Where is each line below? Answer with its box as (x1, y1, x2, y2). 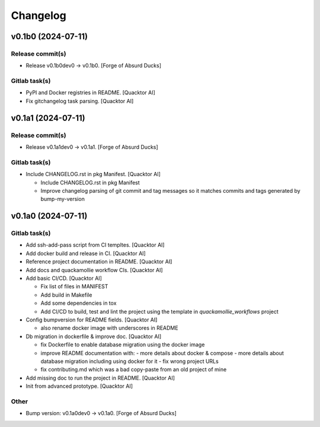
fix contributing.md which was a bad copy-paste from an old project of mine (40, 366, 227, 373)
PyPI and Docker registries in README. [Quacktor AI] (25, 89, 155, 96)
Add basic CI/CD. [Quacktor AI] (25, 275, 102, 282)
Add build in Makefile (40, 291, 92, 298)
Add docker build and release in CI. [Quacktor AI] (25, 250, 146, 257)
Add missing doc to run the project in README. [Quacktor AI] (25, 374, 175, 381)
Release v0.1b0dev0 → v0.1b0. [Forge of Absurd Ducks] (25, 62, 162, 69)
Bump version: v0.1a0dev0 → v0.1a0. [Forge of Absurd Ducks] (25, 410, 177, 417)
